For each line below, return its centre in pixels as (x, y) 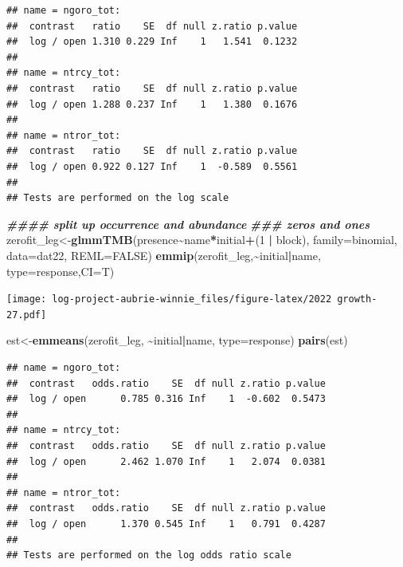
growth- (357, 299)
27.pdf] (27, 315)
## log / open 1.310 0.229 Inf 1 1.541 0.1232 (152, 42)
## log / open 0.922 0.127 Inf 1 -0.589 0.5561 (152, 166)
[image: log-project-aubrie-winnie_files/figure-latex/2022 (169, 299)
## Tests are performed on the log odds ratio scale (149, 555)
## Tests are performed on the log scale (118, 198)
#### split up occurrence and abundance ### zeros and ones (188, 224)
